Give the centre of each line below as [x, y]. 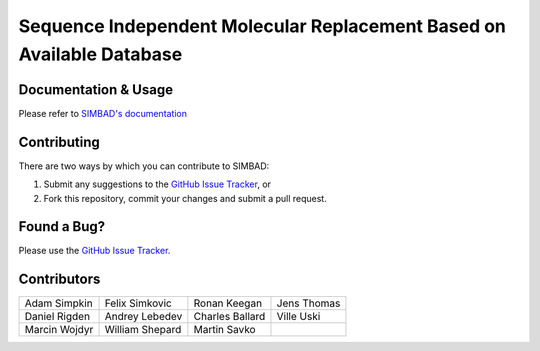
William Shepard [143, 330]
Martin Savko [224, 330]
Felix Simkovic [138, 303]
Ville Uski [298, 317]
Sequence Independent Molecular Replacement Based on [262, 26]
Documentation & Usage [96, 89]
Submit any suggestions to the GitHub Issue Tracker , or [157, 184]
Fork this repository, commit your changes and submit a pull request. [185, 198]
